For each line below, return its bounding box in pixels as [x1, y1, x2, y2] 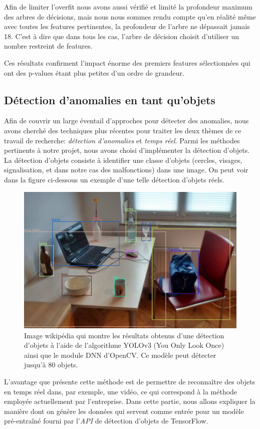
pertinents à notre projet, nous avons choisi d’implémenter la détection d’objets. [4, 145, 250, 155]
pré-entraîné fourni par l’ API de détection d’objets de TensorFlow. [4, 415, 208, 426]
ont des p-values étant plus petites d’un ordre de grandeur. [4, 67, 184, 78]
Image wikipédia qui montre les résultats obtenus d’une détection [24, 330, 224, 340]
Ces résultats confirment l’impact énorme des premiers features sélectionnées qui [4, 57, 250, 68]
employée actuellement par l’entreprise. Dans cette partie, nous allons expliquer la [4, 396, 255, 406]
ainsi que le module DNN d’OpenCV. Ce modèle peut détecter [24, 349, 216, 360]
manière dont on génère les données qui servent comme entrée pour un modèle [4, 405, 244, 416]
